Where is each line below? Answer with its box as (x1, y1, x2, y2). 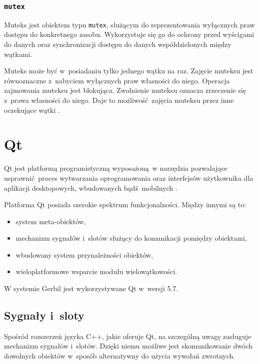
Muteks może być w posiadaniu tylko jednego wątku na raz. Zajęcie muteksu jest (4, 65, 253, 76)
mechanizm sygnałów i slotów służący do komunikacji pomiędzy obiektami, (15, 233, 247, 243)
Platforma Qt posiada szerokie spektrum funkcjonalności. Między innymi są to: (4, 199, 246, 210)
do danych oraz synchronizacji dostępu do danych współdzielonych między (4, 39, 231, 49)
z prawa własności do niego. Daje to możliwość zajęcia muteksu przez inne (4, 95, 234, 105)
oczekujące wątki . (4, 104, 60, 115)
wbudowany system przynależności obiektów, (15, 249, 153, 260)
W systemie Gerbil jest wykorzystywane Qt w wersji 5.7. (4, 283, 178, 294)
